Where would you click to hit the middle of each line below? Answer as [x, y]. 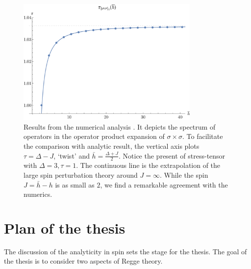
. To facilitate [203, 136]
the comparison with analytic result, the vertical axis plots [112, 146]
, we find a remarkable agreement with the [164, 184]
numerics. [38, 194]
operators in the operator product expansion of [94, 136]
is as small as [75, 184]
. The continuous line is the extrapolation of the [148, 165]
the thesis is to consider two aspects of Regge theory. [83, 261]
